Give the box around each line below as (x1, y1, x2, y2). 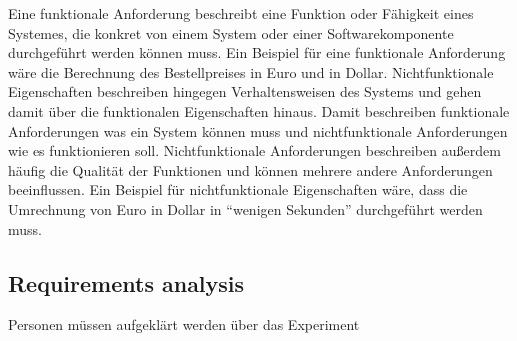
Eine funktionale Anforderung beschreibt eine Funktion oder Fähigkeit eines (8, 3, 474, 23)
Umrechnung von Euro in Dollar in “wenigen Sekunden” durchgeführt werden (8, 198, 483, 219)
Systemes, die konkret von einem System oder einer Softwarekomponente (8, 22, 454, 43)
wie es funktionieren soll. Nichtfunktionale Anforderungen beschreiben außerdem (8, 140, 501, 161)
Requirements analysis (8, 267, 245, 298)
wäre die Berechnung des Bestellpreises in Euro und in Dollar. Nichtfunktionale (8, 61, 494, 82)
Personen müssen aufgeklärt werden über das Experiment (8, 314, 360, 335)
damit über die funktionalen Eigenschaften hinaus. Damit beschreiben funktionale (8, 100, 510, 121)
